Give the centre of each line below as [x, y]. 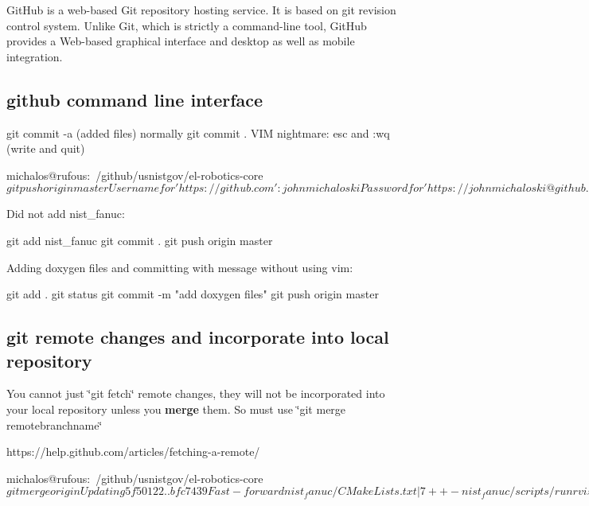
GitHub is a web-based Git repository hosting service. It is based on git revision [201, 10]
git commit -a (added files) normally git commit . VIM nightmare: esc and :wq [198, 132]
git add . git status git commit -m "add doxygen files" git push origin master [193, 294]
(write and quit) [46, 148]
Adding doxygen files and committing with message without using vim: [180, 267]
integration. [35, 56]
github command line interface [135, 99]
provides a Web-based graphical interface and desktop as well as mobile [181, 41]
